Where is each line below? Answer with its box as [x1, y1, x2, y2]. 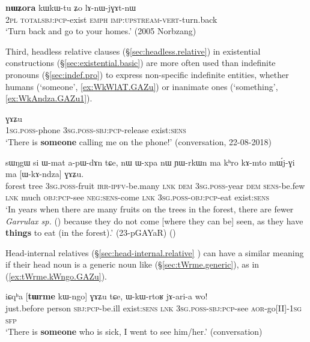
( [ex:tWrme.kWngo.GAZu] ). [5, 269, 107, 282]
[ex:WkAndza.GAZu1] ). [5, 92, 93, 104]
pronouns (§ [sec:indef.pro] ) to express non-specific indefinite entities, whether [5, 68, 289, 80]
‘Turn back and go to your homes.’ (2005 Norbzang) [5, 25, 196, 37]
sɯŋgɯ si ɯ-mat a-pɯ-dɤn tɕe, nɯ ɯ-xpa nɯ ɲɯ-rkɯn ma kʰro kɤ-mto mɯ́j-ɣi [5, 155, 295, 168]
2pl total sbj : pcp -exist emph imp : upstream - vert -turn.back [5, 13, 217, 25]
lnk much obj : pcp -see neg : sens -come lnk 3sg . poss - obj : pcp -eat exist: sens [5, 191, 269, 203]
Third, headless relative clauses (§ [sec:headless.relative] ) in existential [5, 44, 261, 57]
